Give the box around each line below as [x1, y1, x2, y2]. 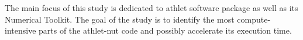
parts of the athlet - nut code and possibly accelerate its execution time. [39, 24, 292, 37]
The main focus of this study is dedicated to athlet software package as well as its [5, 2, 298, 13]
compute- [237, 13, 271, 25]
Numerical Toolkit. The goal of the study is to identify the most [5, 13, 235, 25]
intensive [5, 24, 36, 37]
